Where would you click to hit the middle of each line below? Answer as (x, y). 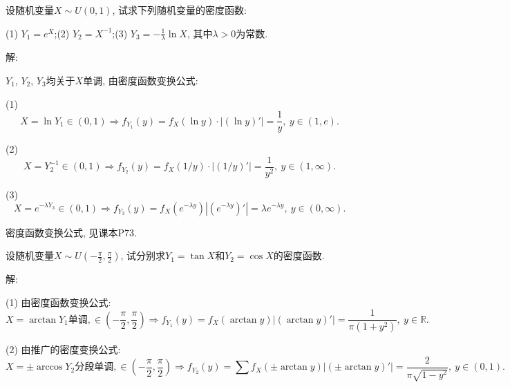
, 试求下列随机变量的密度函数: (179, 10)
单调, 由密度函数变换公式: (141, 81)
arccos (50, 367)
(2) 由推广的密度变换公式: (63, 349)
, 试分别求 (143, 255)
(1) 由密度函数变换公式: (58, 302)
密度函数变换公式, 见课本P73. (71, 232)
